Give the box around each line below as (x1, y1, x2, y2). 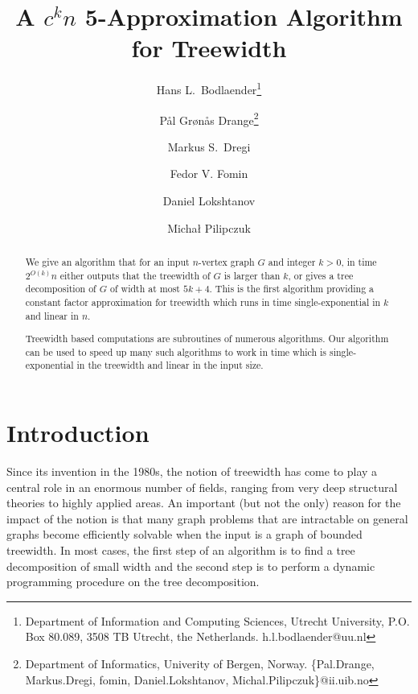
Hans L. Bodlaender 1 (156, 79, 262, 97)
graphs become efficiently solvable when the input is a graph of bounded (6, 526, 363, 543)
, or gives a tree (288, 268, 354, 282)
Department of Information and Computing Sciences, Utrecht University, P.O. (25, 612, 410, 629)
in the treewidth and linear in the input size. (76, 358, 264, 372)
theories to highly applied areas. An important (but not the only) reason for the (6, 494, 401, 511)
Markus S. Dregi (167, 138, 251, 155)
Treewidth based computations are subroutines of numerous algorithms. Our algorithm (25, 332, 389, 345)
